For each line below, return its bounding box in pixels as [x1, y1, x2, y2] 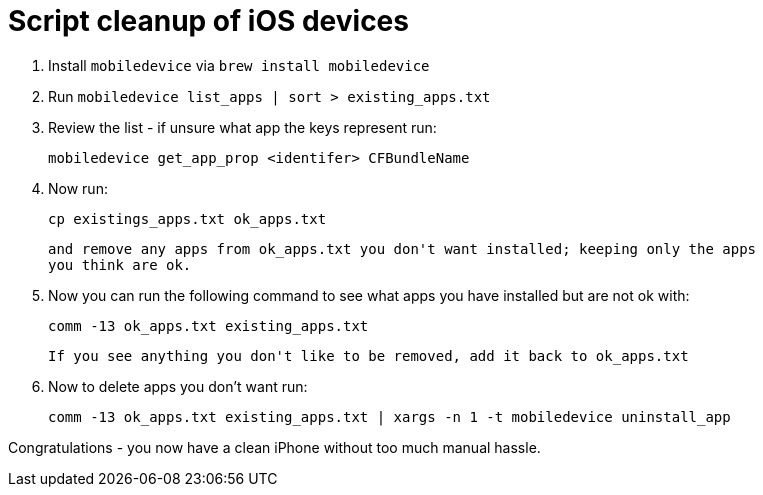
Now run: [48, 179, 108, 197]
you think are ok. [48, 256, 192, 273]
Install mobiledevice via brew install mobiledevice [48, 56, 430, 74]
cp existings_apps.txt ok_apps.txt [48, 210, 327, 227]
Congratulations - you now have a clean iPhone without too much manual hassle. [8, 438, 541, 456]
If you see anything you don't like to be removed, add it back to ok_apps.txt [48, 347, 689, 364]
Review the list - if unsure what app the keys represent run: [48, 118, 437, 136]
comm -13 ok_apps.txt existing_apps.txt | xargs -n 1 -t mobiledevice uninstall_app [48, 408, 731, 425]
